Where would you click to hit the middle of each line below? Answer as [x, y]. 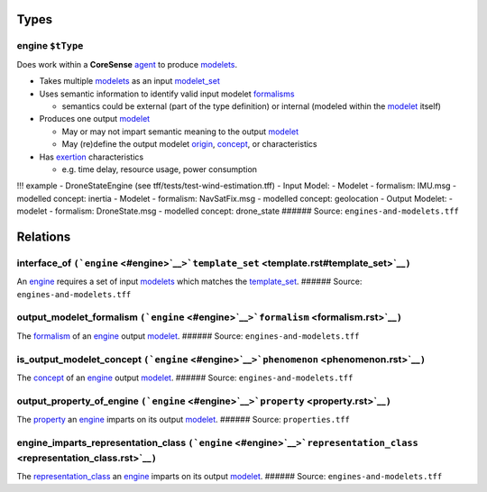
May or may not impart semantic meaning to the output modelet [180, 132]
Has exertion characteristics [92, 157]
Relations [44, 237]
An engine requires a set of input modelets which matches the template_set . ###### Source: [189, 282]
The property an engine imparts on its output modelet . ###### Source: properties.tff [184, 420]
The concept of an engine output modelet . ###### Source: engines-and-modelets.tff [185, 378]
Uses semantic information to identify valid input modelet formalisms [167, 94]
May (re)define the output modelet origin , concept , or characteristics [189, 144]
